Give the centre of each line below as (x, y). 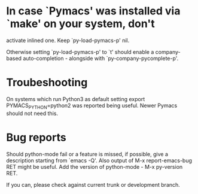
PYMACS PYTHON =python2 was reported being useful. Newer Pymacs (92, 106)
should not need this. (32, 113)
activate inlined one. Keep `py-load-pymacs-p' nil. (68, 40)
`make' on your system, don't (81, 24)
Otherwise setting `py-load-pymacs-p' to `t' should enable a (80, 51)
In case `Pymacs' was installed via (93, 11)
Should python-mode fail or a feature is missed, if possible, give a (87, 154)
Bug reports (36, 137)
